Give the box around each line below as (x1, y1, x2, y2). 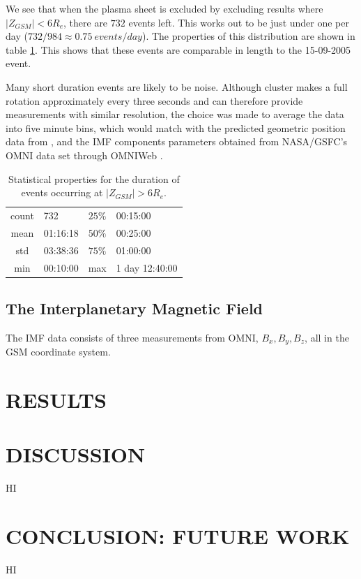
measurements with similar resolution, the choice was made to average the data (6, 107, 344, 122)
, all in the (305, 330, 349, 344)
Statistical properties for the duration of (8, 171, 180, 186)
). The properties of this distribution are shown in (141, 29, 355, 43)
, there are (63, 15, 108, 29)
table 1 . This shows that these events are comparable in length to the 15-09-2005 (6, 42, 351, 57)
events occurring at (21, 185, 103, 200)
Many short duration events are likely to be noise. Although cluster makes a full (6, 79, 348, 94)
